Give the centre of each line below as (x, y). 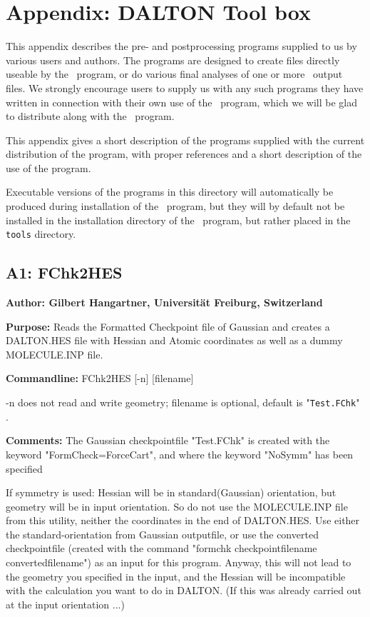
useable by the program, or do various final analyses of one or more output (174, 74)
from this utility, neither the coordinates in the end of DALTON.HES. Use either (183, 520)
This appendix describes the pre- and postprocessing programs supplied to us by (181, 46)
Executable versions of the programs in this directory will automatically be (170, 192)
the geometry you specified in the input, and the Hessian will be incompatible (176, 576)
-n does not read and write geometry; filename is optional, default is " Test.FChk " (183, 402)
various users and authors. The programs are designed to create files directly (173, 60)
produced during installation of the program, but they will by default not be (175, 206)
